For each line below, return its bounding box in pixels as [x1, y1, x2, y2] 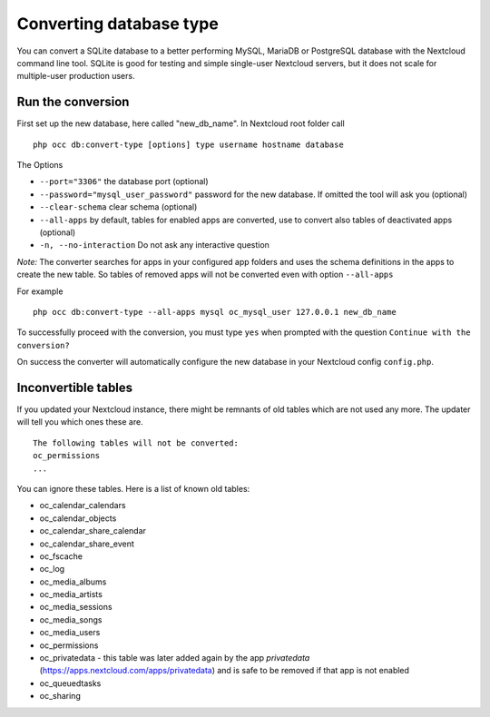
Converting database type [16, 14, 220, 34]
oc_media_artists [39, 589, 103, 600]
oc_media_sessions [39, 602, 113, 613]
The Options [16, 160, 64, 171]
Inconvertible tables [16, 379, 133, 395]
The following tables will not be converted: [33, 437, 240, 448]
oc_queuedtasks [39, 677, 102, 689]
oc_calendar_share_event [39, 538, 135, 549]
